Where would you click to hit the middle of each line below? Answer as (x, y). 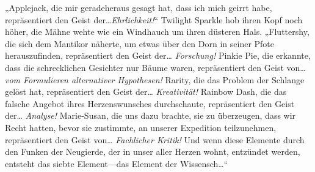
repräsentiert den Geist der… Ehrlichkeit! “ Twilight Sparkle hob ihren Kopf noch (154, 19)
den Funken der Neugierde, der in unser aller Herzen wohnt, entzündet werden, (153, 151)
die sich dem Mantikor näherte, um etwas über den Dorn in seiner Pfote (140, 43)
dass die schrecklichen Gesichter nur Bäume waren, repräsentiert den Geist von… (155, 67)
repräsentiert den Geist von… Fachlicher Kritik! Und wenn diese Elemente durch (155, 139)
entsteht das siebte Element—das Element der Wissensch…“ (117, 163)
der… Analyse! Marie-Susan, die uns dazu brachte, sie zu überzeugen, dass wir (150, 115)
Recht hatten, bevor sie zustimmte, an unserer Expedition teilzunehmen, (141, 127)
